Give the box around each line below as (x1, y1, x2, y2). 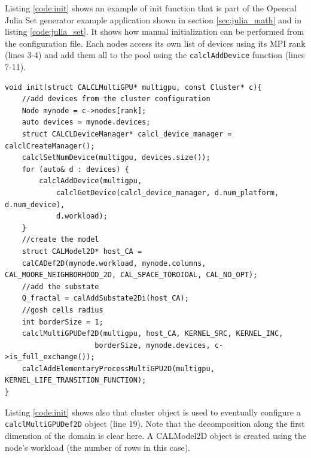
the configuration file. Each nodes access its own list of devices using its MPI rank (5, 37, 306, 49)
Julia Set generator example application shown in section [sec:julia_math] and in (5, 13, 301, 26)
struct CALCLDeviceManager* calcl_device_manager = (22, 130, 232, 138)
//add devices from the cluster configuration (22, 95, 211, 104)
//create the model (22, 235, 99, 244)
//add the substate (22, 282, 99, 291)
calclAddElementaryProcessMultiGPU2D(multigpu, (22, 364, 215, 373)
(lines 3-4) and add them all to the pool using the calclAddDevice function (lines (5, 48, 305, 61)
